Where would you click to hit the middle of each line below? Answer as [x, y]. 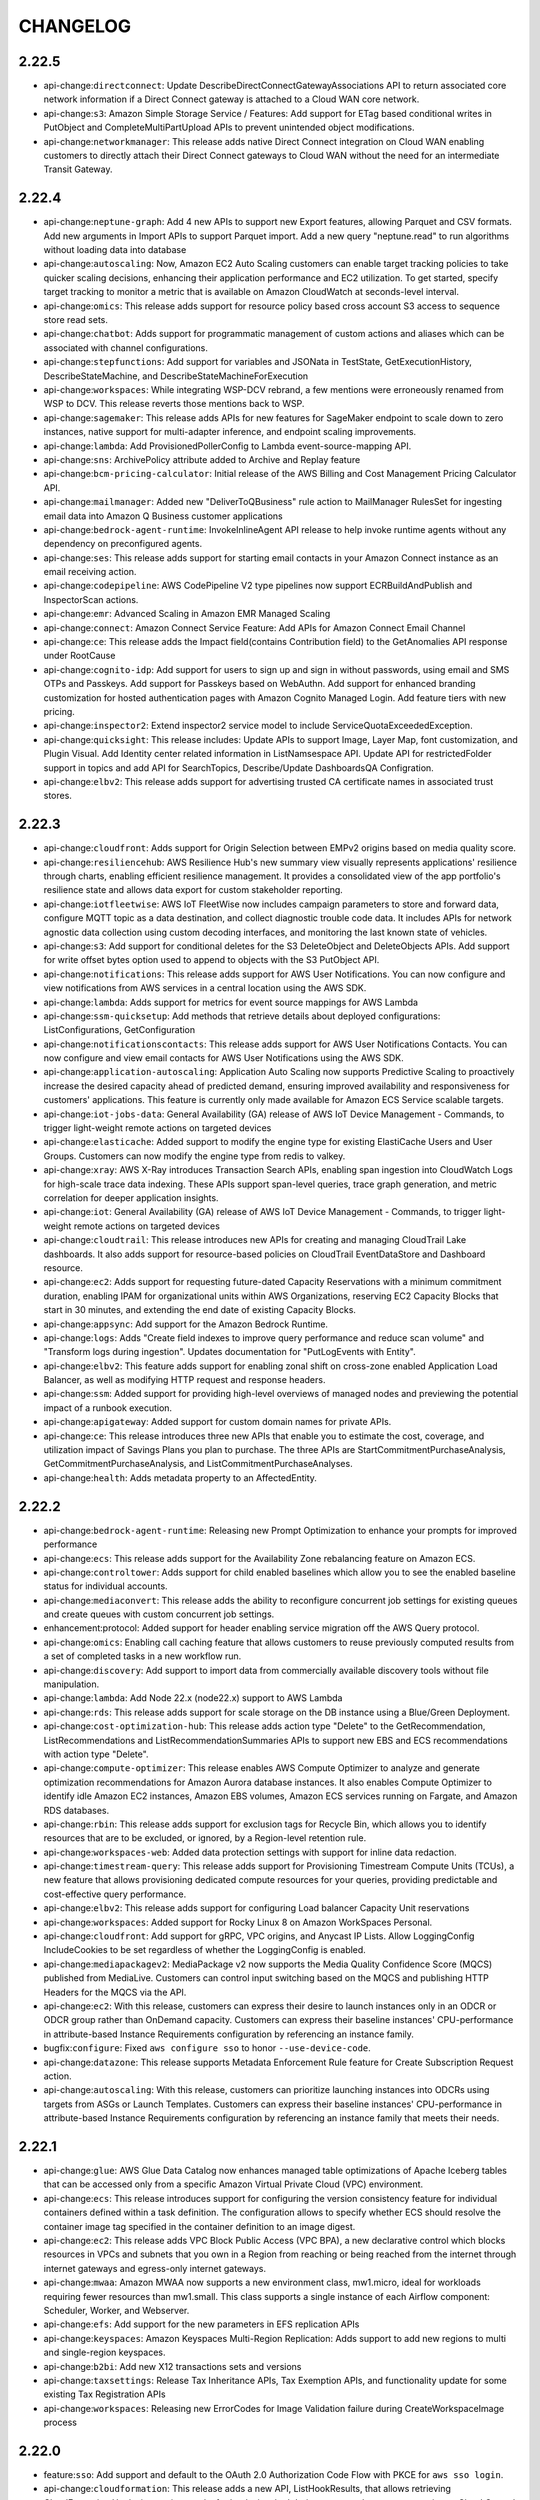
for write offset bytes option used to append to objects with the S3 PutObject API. [211, 960]
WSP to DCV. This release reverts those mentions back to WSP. [174, 404]
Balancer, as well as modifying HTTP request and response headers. [184, 1380]
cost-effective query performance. [115, 1894]
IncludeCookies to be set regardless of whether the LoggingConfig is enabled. [205, 1950]
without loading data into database [115, 250]
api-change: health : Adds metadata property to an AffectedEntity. [180, 1477]
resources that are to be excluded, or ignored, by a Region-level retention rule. [205, 1838]
